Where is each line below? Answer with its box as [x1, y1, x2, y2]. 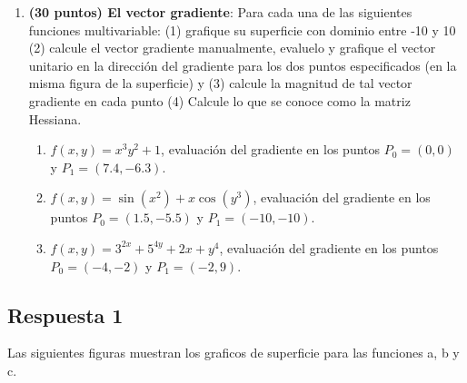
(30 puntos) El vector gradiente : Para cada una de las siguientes [28, 3, 412, 21]
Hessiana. [28, 109, 82, 128]
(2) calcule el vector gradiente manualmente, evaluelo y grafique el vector [28, 38, 436, 57]
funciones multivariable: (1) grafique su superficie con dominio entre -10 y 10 [28, 20, 456, 39]
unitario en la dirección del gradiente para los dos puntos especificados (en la [28, 55, 457, 74]
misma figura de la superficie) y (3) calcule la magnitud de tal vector [28, 74, 412, 93]
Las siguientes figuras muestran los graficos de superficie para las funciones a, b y [7, 343, 460, 362]
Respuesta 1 [7, 300, 124, 329]
